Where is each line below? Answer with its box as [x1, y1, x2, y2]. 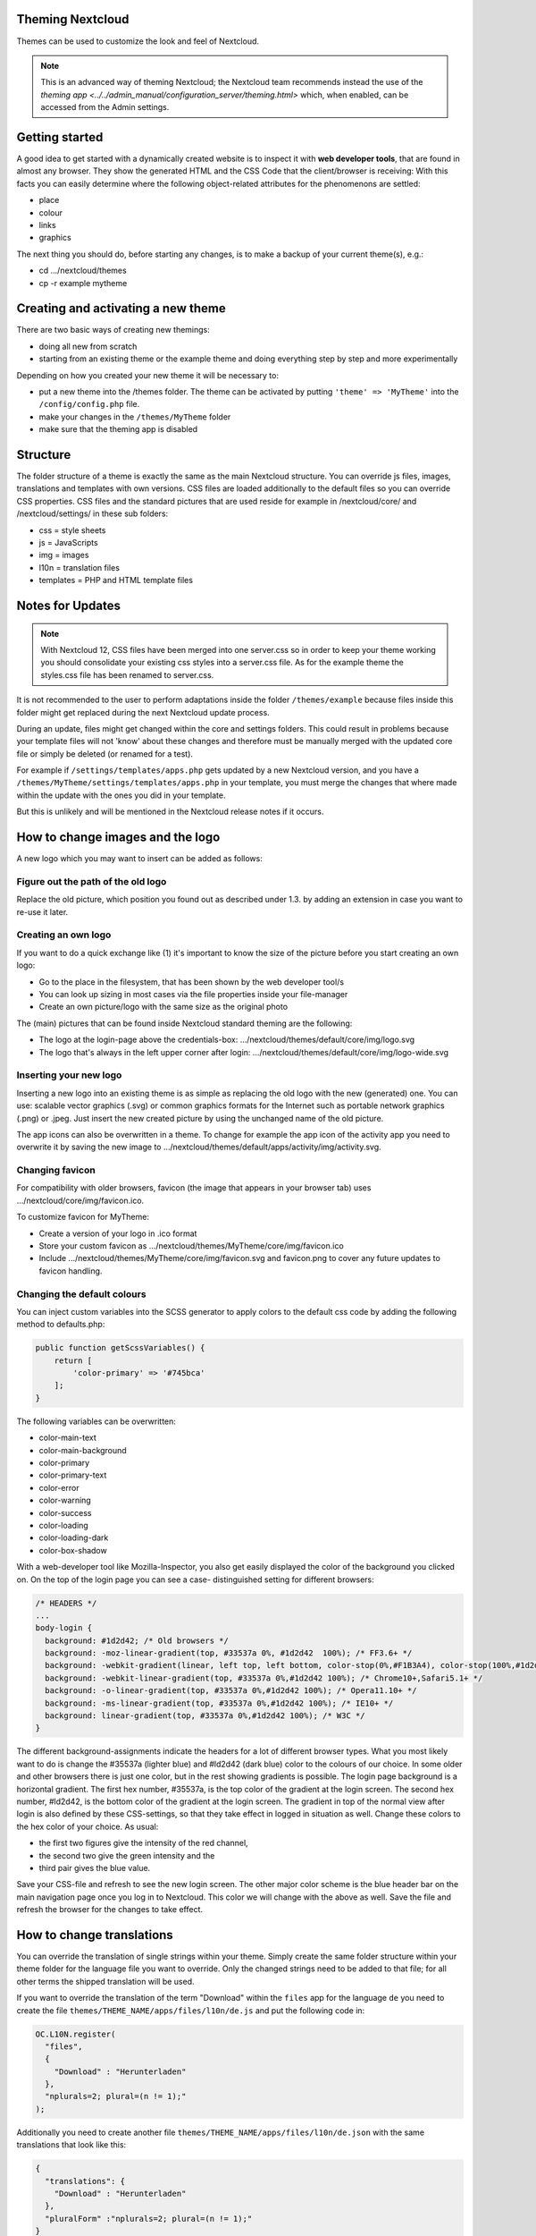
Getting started [16, 130, 104, 145]
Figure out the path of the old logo [16, 875, 167, 887]
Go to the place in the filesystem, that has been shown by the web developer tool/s [38, 976, 344, 987]
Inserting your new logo [16, 1069, 122, 1081]
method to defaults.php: [16, 1319, 105, 1330]
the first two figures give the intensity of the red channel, [38, 1838, 249, 1849]
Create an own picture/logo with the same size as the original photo [38, 1002, 289, 1012]
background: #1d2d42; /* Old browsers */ [45, 1635, 230, 1646]
